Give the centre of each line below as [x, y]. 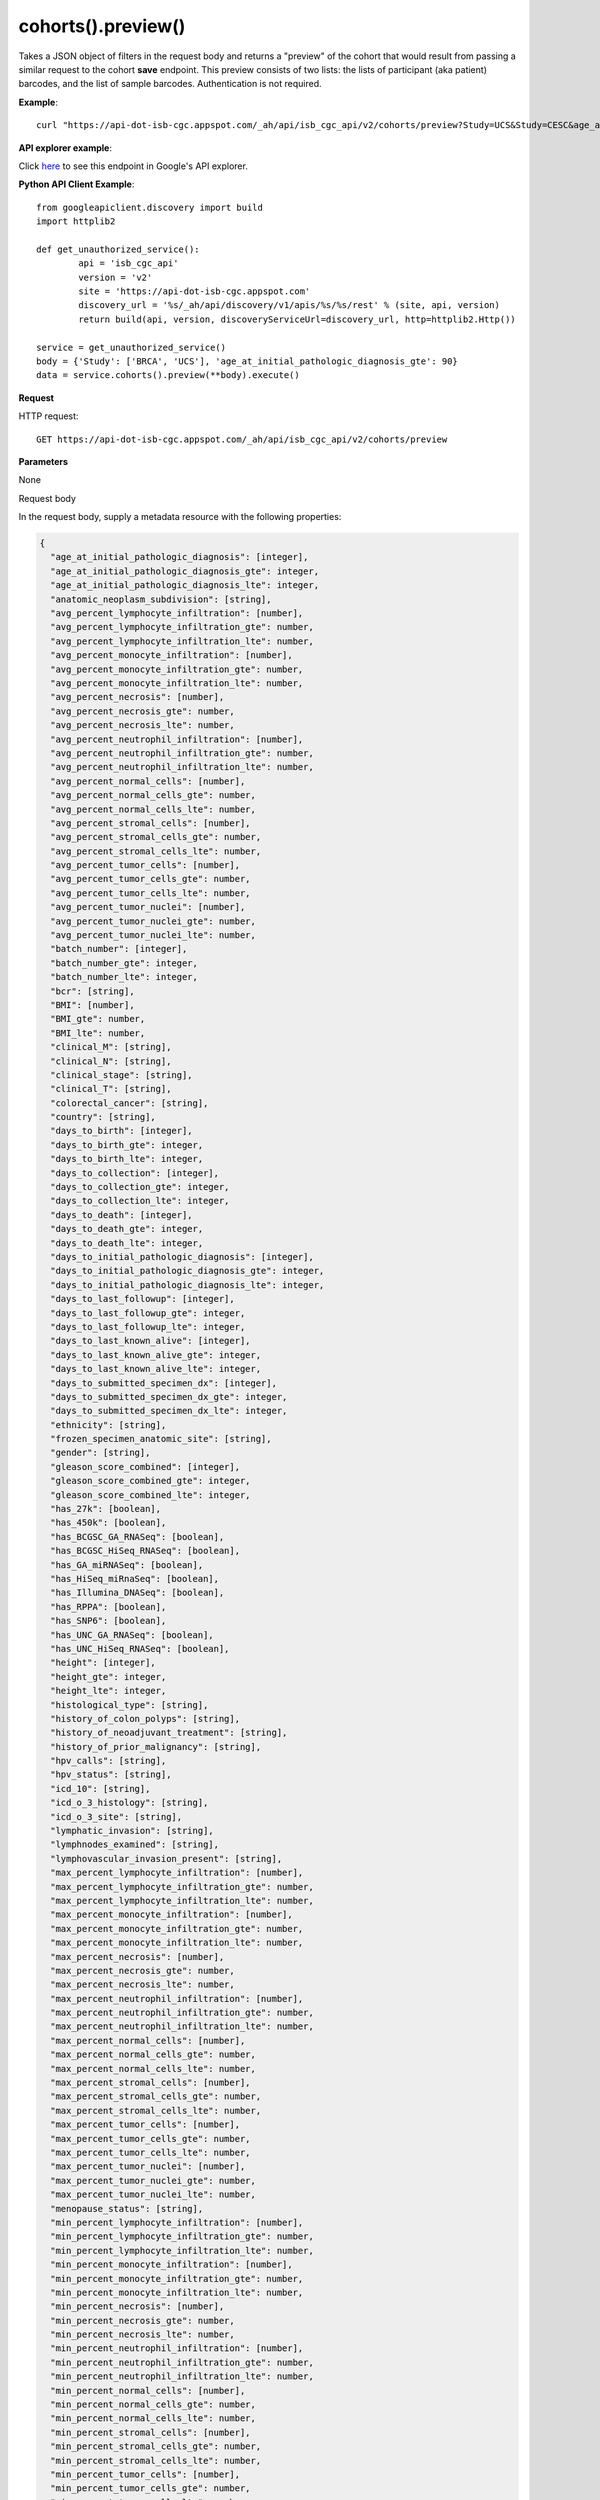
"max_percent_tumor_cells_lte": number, [150, 2152]
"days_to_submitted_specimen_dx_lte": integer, [169, 1411]
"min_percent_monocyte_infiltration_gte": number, [177, 2278]
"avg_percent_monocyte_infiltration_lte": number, [177, 683]
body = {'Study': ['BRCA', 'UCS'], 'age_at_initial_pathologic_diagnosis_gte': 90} [247, 361]
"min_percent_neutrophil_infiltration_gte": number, [182, 2362]
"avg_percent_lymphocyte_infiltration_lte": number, [182, 641]
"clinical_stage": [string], [122, 1074]
